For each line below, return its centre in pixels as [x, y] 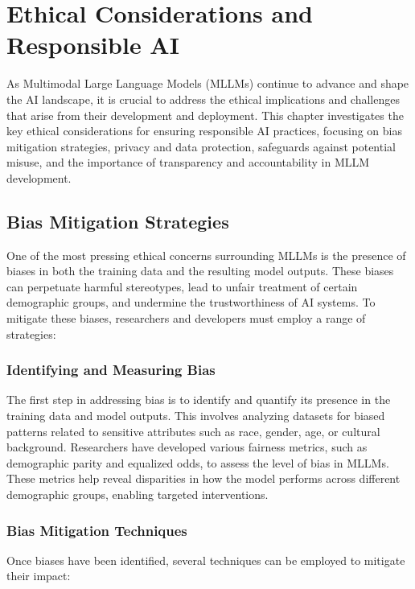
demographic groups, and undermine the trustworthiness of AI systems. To [191, 302]
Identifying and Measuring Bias [111, 370]
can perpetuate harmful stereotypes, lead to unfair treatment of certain [182, 286]
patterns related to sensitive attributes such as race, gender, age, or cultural [193, 431]
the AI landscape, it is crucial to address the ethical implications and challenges [203, 99]
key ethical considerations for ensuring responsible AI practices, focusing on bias [204, 131]
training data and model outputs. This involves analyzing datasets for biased [196, 416]
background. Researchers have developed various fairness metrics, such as [187, 447]
